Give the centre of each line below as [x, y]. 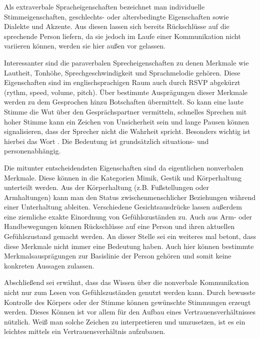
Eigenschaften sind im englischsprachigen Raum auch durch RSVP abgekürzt [122, 82]
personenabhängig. [32, 151]
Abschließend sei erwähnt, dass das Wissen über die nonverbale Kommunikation [126, 282]
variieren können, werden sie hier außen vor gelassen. [85, 46]
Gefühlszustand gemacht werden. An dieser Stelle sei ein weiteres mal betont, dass [130, 236]
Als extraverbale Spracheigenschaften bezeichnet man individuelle [104, 6]
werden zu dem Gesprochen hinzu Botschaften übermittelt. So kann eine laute [124, 102]
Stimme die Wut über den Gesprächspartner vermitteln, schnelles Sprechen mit [125, 111]
